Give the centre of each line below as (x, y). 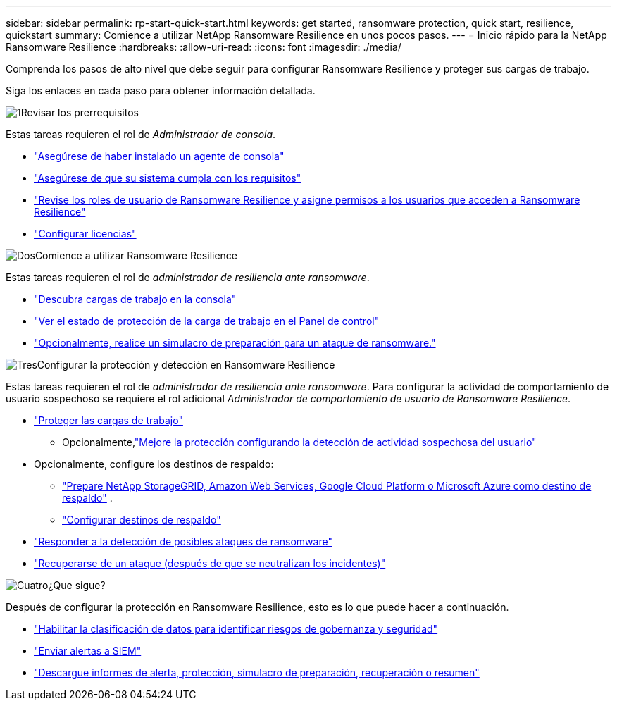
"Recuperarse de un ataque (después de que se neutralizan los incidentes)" (210, 563)
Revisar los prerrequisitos (80, 112)
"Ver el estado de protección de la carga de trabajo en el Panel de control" (207, 321)
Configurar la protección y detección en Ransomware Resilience (186, 365)
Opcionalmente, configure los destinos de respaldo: (154, 464)
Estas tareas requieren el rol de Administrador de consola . (141, 134)
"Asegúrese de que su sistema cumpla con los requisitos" (168, 178)
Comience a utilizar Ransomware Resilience (136, 255)
